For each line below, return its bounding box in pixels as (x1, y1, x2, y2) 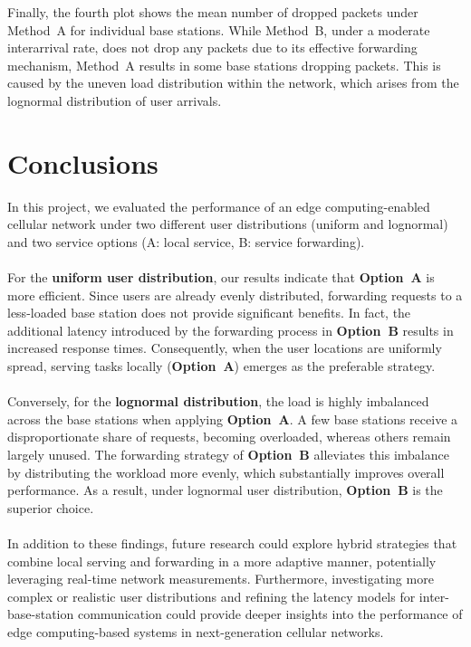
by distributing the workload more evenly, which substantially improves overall (7, 462, 445, 481)
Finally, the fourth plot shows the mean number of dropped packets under (7, 3, 418, 21)
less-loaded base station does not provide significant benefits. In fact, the (7, 303, 411, 322)
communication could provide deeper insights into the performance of (77, 604, 463, 623)
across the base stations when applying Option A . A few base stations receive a (7, 409, 458, 428)
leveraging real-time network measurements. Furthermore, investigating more (7, 569, 434, 588)
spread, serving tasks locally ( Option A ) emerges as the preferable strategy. (7, 357, 436, 376)
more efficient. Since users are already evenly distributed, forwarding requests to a (7, 285, 463, 304)
